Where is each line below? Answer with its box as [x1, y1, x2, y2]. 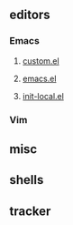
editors [9, 7, 51, 23]
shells [9, 172, 44, 188]
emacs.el [22, 73, 57, 84]
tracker [9, 203, 51, 219]
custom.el [22, 55, 60, 66]
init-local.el [22, 90, 65, 101]
